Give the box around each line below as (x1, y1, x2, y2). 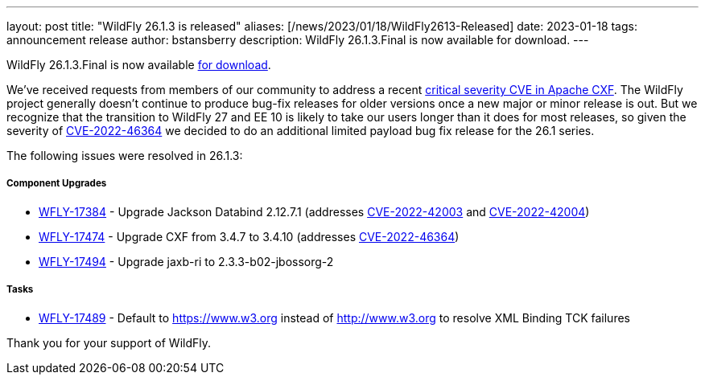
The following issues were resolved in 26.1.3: (6, 149, 243, 162)
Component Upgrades (6, 178, 107, 190)
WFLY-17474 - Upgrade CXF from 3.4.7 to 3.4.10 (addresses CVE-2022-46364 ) (39, 229, 460, 244)
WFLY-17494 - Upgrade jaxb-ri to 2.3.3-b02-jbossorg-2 (39, 254, 334, 268)
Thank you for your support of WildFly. (6, 335, 212, 350)
